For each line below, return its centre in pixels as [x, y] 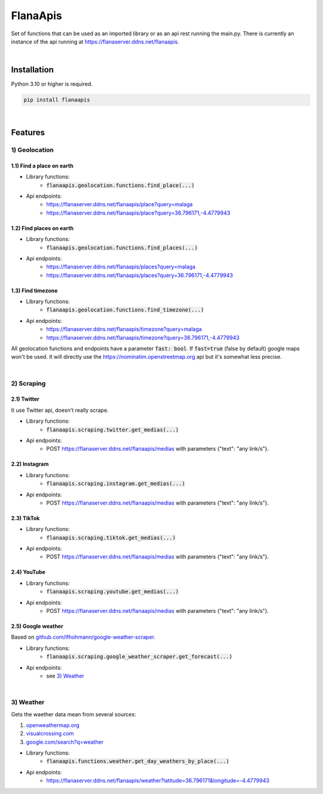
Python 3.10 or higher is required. [52, 84]
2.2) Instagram [30, 464]
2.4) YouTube [28, 572]
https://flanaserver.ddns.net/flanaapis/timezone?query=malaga [124, 329]
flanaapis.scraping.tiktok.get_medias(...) [111, 538]
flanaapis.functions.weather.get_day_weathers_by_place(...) [138, 761]
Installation [32, 70]
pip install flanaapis [57, 100]
